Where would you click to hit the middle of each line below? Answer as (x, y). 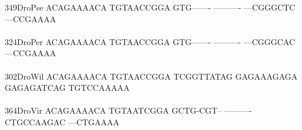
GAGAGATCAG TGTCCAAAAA (67, 88)
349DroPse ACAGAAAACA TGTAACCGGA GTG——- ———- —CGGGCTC (150, 7)
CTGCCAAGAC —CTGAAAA (62, 122)
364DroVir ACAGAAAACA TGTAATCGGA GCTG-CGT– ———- (128, 110)
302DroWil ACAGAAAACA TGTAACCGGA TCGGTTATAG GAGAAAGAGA (151, 76)
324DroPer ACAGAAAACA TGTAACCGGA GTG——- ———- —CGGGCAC (150, 41)
